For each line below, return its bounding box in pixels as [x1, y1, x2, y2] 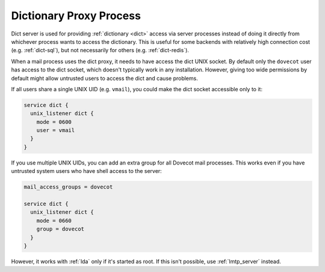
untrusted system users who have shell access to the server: [11, 168, 162, 175]
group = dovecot [36, 226, 84, 232]
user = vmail [36, 127, 75, 134]
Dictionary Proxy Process [11, 9, 141, 22]
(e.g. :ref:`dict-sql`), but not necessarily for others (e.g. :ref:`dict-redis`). [11, 47, 190, 54]
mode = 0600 [36, 118, 72, 125]
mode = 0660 [36, 217, 72, 224]
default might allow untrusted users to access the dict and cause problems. [11, 74, 198, 82]
